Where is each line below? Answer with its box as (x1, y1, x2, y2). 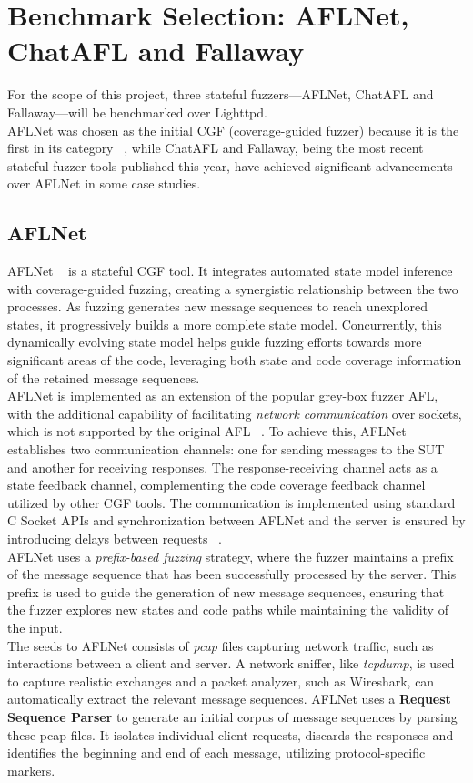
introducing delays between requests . (7, 528, 222, 547)
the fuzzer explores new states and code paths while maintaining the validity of (7, 600, 448, 619)
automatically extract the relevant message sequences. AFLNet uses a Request (7, 689, 451, 708)
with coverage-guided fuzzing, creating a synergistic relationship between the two (7, 279, 458, 298)
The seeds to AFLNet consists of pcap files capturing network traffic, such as (7, 636, 434, 655)
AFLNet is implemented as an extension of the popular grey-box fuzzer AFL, (7, 386, 438, 405)
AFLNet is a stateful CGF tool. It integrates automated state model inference (7, 261, 453, 280)
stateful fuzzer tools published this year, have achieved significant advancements (7, 156, 453, 175)
